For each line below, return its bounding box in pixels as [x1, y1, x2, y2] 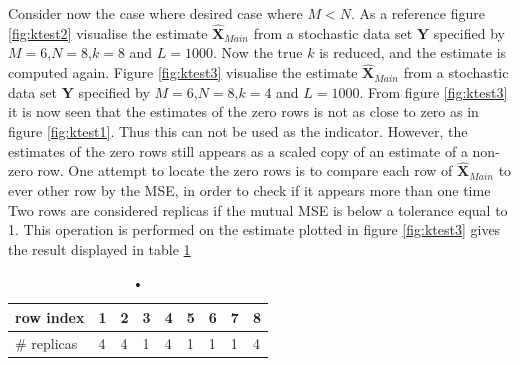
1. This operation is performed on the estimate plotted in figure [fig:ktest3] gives [8, 219, 501, 240]
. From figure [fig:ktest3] [359, 81, 508, 102]
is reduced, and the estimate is [319, 42, 507, 63]
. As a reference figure [350, 3, 485, 23]
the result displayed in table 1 [8, 238, 191, 259]
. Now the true [213, 42, 303, 63]
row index [15, 306, 85, 327]
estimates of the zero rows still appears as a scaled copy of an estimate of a [8, 140, 468, 161]
